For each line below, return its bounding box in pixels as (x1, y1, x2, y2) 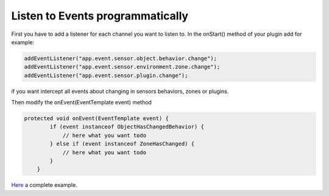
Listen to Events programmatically (11, 9, 189, 22)
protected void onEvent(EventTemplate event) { (24, 115, 169, 122)
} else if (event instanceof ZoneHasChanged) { (49, 140, 195, 147)
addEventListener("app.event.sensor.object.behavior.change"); (24, 55, 218, 62)
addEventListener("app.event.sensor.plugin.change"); (24, 72, 188, 79)
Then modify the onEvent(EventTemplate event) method (11, 99, 152, 106)
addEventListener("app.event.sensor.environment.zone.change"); (24, 64, 221, 70)
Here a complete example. (11, 181, 77, 189)
